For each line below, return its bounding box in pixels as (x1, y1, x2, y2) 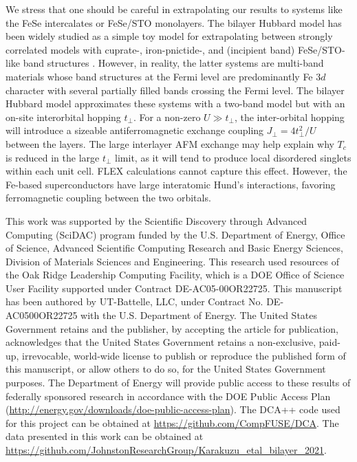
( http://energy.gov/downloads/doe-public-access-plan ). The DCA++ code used (6, 402, 340, 417)
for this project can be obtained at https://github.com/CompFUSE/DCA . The (6, 415, 339, 430)
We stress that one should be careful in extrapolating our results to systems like (6, 2, 343, 16)
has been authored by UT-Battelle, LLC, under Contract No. (6, 294, 263, 309)
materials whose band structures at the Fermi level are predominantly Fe (6, 69, 313, 83)
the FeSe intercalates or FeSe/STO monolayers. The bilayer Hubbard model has (6, 15, 342, 30)
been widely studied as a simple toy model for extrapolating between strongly (6, 29, 333, 43)
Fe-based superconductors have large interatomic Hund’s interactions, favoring (6, 177, 336, 191)
